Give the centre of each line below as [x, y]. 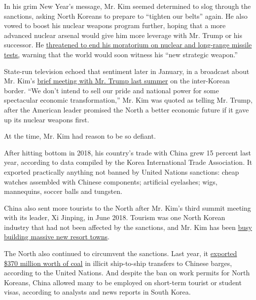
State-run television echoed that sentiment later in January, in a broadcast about [127, 71]
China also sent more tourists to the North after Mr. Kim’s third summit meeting [128, 207]
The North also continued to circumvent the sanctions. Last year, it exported [121, 253]
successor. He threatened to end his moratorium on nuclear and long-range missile [128, 45]
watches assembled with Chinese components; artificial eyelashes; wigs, [111, 181]
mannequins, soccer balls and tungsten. [63, 191]
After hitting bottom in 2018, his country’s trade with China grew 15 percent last [128, 152]
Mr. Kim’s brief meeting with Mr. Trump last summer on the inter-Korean [117, 81]
